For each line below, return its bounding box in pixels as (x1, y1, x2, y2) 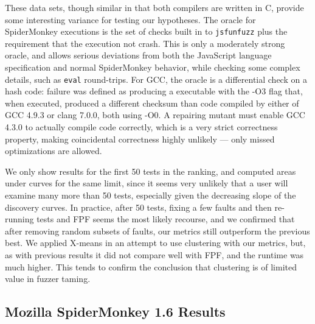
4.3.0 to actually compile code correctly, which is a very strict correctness (5, 121, 278, 133)
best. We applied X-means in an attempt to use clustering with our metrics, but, (5, 236, 306, 249)
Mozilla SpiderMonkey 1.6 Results (5, 302, 226, 321)
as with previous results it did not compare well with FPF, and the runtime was (5, 248, 304, 261)
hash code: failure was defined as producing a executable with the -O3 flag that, (5, 85, 303, 97)
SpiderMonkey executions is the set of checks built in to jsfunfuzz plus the (5, 25, 288, 38)
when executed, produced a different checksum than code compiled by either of (5, 96, 299, 109)
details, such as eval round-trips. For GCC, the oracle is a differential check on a (5, 72, 307, 85)
